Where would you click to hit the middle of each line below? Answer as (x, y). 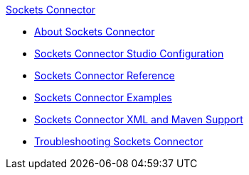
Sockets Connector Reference (105, 75)
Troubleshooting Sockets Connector (119, 141)
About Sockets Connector (95, 32)
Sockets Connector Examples (103, 97)
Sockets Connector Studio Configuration (129, 53)
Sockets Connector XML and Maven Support (139, 119)
